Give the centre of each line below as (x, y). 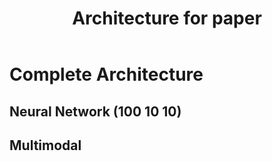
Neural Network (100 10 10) (95, 111)
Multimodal (45, 145)
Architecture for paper (167, 18)
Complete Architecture (106, 74)
